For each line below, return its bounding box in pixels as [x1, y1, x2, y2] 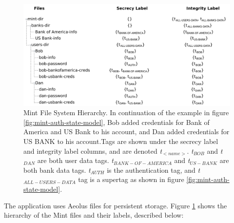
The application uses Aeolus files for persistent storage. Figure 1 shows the [4, 200, 227, 210]
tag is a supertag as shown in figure [78, 174, 184, 184]
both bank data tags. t [23, 164, 91, 175]
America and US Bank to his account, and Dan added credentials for [23, 126, 230, 137]
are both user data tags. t [37, 155, 114, 165]
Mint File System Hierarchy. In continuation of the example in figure [23, 107, 229, 118]
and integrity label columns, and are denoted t [23, 145, 162, 156]
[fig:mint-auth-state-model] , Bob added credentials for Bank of [23, 117, 210, 127]
